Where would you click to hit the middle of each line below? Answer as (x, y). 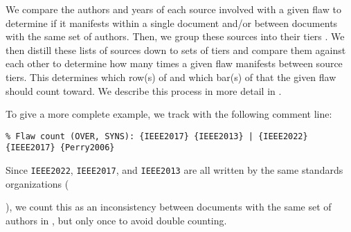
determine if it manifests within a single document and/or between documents (172, 23)
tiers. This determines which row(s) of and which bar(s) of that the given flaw (171, 77)
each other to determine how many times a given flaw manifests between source (174, 63)
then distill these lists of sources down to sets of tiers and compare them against (176, 50)
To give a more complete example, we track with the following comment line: (169, 114)
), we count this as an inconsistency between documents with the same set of (169, 207)
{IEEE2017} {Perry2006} (60, 148)
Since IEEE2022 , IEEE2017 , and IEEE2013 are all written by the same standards (174, 170)
